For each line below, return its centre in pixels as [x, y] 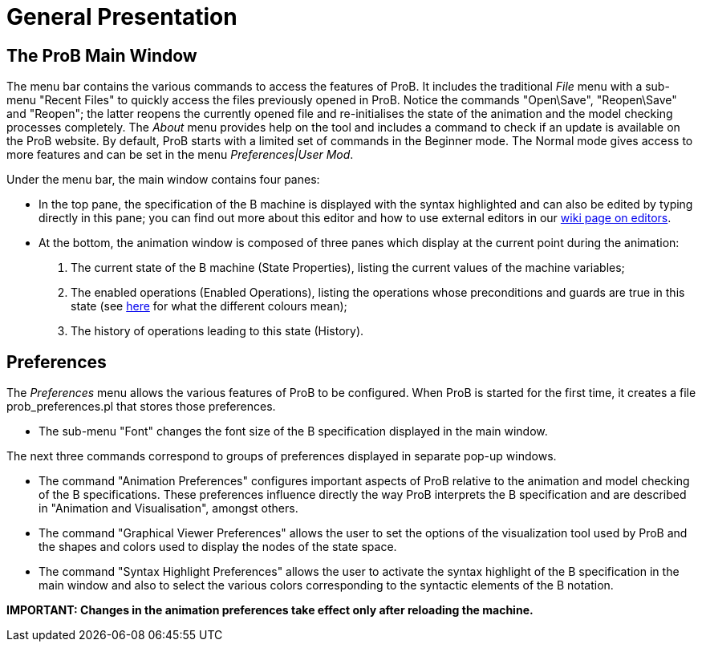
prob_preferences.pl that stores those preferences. [141, 407]
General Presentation [122, 17]
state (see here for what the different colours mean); [209, 306]
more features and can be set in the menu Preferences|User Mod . [180, 155]
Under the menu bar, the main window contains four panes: [163, 180]
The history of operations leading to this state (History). [217, 331]
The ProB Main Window [102, 55]
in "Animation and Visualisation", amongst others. [168, 508]
